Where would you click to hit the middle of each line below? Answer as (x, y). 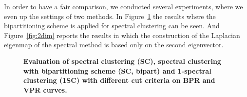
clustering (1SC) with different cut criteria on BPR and (119, 80)
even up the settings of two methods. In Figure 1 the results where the (110, 16)
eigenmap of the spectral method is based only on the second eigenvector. (114, 45)
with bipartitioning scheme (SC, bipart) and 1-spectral (117, 70)
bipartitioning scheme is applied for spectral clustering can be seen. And (112, 26)
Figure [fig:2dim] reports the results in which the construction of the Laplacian (122, 35)
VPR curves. (45, 89)
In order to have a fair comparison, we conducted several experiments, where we (123, 6)
